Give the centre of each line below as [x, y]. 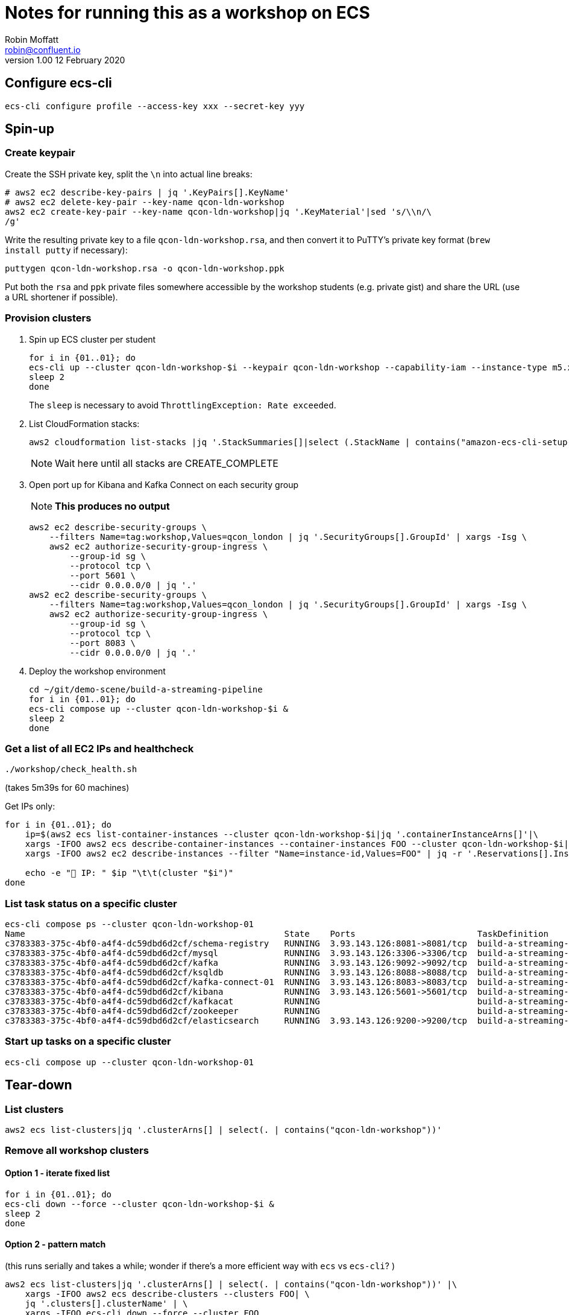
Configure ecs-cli [58, 83]
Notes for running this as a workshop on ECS [187, 13]
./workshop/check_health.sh [71, 769]
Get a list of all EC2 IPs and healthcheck [99, 748]
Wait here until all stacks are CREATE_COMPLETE [167, 463]
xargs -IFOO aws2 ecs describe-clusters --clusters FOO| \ [167, 1294]
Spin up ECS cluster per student [93, 339]
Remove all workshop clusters [77, 1151]
